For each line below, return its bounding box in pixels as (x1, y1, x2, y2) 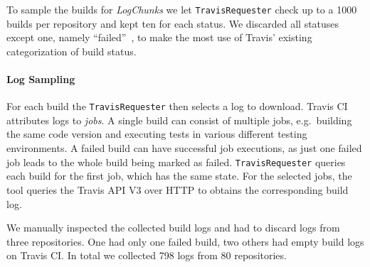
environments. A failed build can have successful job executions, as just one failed (6, 141, 362, 156)
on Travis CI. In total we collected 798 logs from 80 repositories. (6, 248, 287, 263)
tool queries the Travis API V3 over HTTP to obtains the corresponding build (6, 182, 349, 197)
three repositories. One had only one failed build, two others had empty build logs (6, 234, 364, 249)
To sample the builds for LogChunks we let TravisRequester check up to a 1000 (6, 2, 357, 16)
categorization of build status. (6, 43, 137, 58)
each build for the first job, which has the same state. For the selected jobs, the (6, 168, 352, 183)
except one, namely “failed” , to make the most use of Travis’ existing (6, 30, 312, 45)
